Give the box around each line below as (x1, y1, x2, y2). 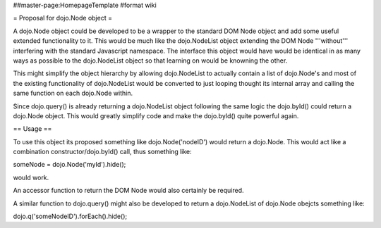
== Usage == (13, 125, 52, 133)
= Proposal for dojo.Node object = (13, 14, 113, 23)
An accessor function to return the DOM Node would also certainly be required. (13, 186, 244, 195)
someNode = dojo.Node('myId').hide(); (13, 160, 126, 169)
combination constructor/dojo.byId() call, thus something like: (13, 148, 192, 156)
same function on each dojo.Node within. (13, 89, 133, 98)
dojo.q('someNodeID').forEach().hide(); (13, 212, 128, 221)
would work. (13, 173, 49, 182)
